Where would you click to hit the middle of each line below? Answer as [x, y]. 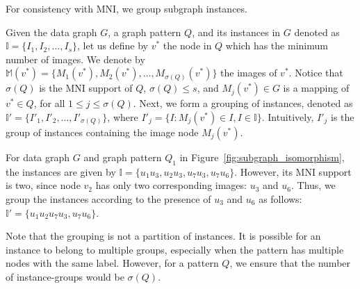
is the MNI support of [86, 88]
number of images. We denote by [75, 59]
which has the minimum [277, 46]
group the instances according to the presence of [108, 198]
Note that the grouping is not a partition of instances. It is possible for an [163, 236]
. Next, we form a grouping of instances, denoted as [243, 103]
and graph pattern [123, 157]
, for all [49, 103]
